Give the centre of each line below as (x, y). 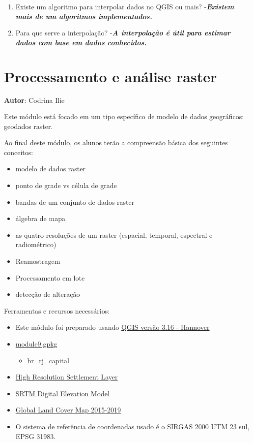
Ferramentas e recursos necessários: (57, 310)
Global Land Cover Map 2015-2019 (68, 410)
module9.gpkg (36, 344)
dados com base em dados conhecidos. (81, 42)
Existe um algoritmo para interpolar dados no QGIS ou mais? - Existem (125, 6)
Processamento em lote (50, 277)
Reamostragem (38, 261)
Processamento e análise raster (111, 76)
